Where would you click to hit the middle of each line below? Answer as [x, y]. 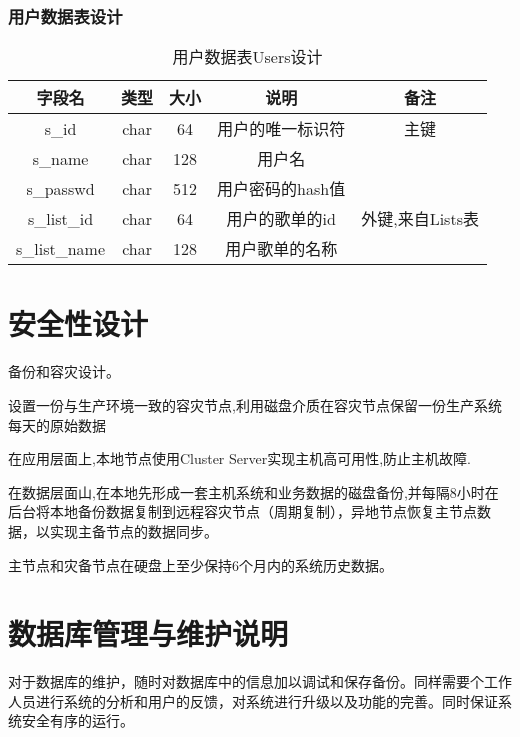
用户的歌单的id [281, 219]
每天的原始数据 [57, 424]
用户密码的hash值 [281, 189]
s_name [60, 158]
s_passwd [60, 188]
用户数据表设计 [65, 15]
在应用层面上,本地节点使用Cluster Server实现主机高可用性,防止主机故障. [239, 458]
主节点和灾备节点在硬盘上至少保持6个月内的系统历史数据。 [200, 564]
